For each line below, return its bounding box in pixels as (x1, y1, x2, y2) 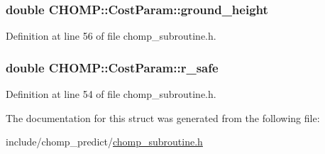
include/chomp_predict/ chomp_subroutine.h (6, 134, 203, 149)
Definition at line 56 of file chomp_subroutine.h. (6, 28, 216, 43)
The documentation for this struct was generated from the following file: (6, 110, 320, 125)
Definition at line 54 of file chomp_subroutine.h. (6, 87, 216, 101)
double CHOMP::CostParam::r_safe (6, 58, 219, 76)
